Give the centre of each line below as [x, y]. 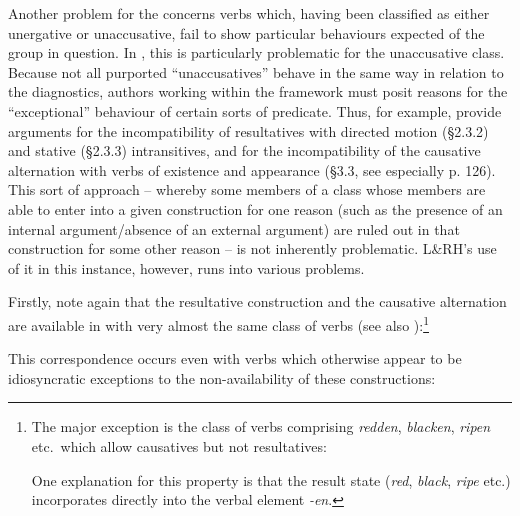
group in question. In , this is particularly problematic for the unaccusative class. [256, 52]
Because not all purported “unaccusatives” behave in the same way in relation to [256, 71]
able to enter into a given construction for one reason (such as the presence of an [255, 208]
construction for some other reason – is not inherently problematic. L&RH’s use [252, 248]
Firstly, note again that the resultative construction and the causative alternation [257, 301]
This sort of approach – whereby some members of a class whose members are [247, 189]
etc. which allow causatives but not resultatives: [179, 445]
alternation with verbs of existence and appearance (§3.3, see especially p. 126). [252, 169]
